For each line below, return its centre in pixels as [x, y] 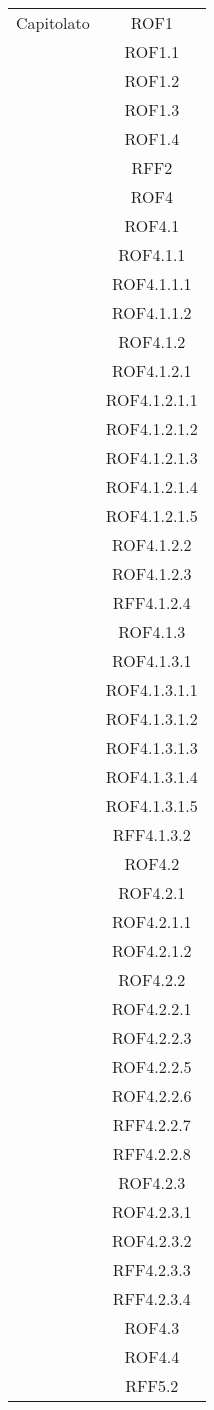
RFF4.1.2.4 [151, 602]
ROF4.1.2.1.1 [151, 399]
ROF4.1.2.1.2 [151, 428]
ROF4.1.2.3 [152, 573]
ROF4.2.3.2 [152, 1240]
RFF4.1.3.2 [151, 834]
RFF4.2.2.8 [151, 1153]
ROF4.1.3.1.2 [151, 718]
